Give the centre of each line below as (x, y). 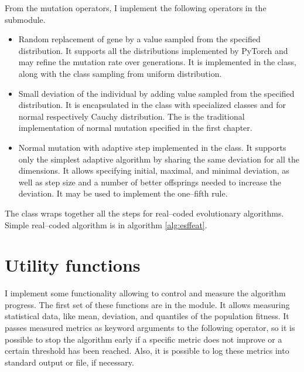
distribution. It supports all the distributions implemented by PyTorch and (153, 50)
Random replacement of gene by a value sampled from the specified (139, 39)
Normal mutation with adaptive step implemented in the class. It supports (152, 147)
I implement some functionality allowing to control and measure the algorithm (145, 293)
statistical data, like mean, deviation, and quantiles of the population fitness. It (147, 316)
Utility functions (73, 265)
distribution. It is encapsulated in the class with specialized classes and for (152, 105)
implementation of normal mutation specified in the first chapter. (135, 128)
